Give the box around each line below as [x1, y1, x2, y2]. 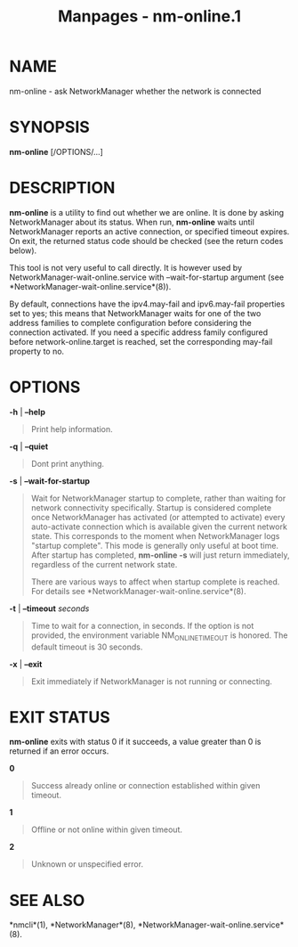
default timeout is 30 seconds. [30, 641, 143, 652]
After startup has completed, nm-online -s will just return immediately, [30, 550, 290, 560]
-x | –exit [9, 658, 43, 669]
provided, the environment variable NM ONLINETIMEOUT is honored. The [30, 630, 288, 642]
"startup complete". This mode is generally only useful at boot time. [30, 540, 278, 551]
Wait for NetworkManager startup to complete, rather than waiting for [30, 493, 286, 503]
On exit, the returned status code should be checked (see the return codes [9, 235, 284, 246]
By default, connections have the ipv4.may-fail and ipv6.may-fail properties [9, 298, 286, 309]
